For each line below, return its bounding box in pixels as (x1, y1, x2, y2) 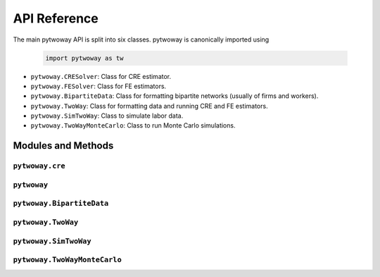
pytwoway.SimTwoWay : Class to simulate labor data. (30, 111, 184, 120)
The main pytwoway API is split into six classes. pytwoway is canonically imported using (13, 35, 270, 44)
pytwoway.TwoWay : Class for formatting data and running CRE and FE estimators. (30, 101, 268, 110)
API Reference (13, 11, 99, 26)
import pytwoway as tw (45, 54, 124, 62)
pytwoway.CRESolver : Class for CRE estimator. (30, 72, 172, 80)
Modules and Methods (13, 140, 114, 152)
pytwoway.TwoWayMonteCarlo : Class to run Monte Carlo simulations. (30, 121, 236, 130)
